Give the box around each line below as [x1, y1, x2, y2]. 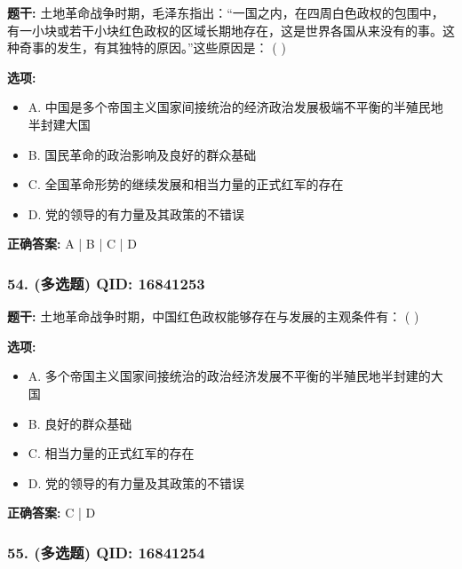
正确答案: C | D [7, 503, 96, 522]
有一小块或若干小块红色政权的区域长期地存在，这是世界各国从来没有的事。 [7, 20, 442, 39]
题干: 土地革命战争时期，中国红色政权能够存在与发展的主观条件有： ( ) [7, 307, 419, 326]
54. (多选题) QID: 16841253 [7, 272, 205, 294]
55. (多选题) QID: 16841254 [7, 541, 205, 563]
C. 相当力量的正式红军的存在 [28, 444, 195, 462]
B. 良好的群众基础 [28, 414, 132, 432]
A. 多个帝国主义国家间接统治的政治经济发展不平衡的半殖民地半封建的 [28, 367, 431, 385]
